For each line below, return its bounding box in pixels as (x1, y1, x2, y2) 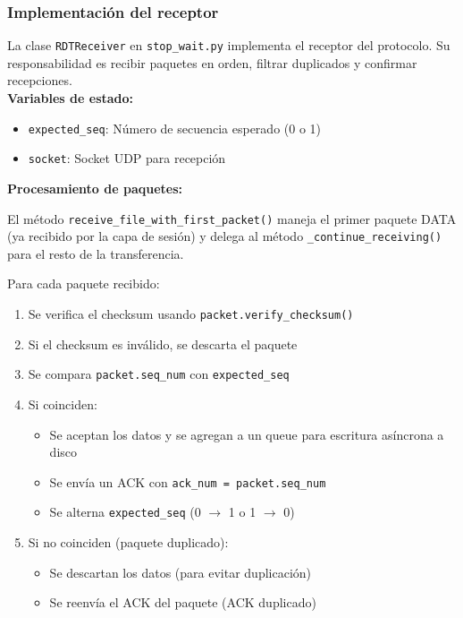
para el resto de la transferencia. (7, 244, 184, 262)
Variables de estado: (7, 89, 134, 107)
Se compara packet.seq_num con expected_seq (28, 365, 290, 383)
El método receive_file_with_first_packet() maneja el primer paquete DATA (7, 209, 457, 227)
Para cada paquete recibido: (7, 274, 160, 293)
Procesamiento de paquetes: (7, 178, 183, 197)
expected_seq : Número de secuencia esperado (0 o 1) (28, 118, 322, 137)
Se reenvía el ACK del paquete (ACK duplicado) (49, 593, 316, 612)
